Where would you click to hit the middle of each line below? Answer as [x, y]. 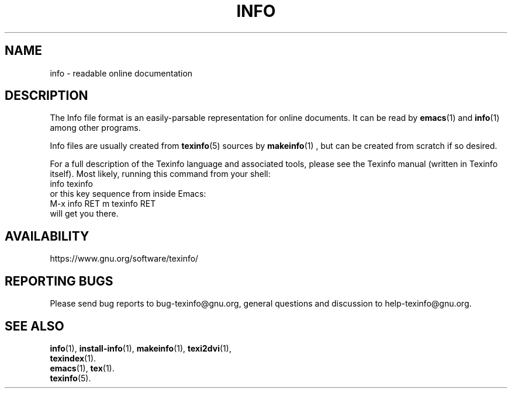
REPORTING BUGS [59, 281]
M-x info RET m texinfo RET [103, 204]
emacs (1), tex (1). [82, 368]
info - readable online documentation [121, 73]
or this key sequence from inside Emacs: [128, 194]
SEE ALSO [34, 326]
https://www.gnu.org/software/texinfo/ [124, 259]
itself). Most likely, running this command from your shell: [160, 174]
